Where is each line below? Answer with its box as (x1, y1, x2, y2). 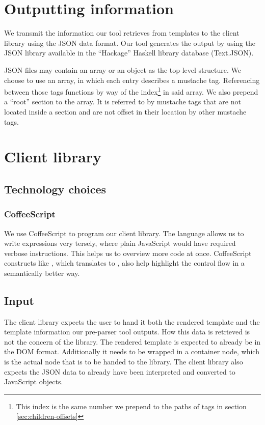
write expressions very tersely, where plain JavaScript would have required (4, 238, 236, 248)
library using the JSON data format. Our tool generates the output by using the (4, 37, 256, 48)
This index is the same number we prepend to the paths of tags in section (16, 401, 247, 411)
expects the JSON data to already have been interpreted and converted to (4, 366, 235, 377)
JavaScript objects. (4, 376, 63, 387)
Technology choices (4, 181, 107, 196)
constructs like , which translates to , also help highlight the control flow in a (4, 258, 245, 268)
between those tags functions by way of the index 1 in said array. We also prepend (4, 85, 258, 97)
